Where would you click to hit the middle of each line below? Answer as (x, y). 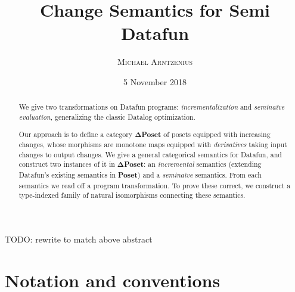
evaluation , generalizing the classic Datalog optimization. (107, 117)
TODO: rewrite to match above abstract (79, 239)
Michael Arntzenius (155, 62)
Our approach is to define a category (76, 134)
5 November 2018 (155, 81)
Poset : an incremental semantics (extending (193, 164)
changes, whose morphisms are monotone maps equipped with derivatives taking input (153, 145)
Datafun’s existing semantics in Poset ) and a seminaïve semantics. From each (140, 175)
